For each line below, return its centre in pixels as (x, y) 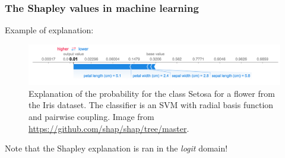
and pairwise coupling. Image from (91, 116)
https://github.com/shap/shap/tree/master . (109, 128)
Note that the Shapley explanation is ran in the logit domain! (116, 148)
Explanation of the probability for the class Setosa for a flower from (152, 93)
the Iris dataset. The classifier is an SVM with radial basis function (151, 105)
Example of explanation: (49, 30)
